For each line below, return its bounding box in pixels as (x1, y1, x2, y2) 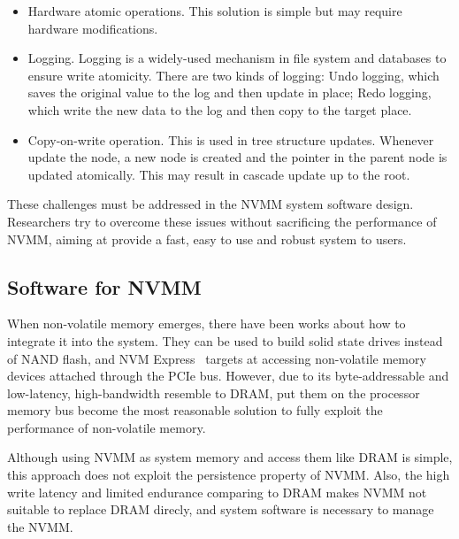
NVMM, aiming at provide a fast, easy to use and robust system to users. (7, 229, 407, 248)
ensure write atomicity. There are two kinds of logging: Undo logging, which (27, 65, 440, 84)
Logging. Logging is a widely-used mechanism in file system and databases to (27, 49, 447, 67)
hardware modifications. (27, 19, 158, 37)
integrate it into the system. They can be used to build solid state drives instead (7, 331, 443, 350)
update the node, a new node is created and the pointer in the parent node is (27, 148, 448, 166)
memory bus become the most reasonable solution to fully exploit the (7, 401, 383, 420)
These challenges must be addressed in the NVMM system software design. (7, 195, 414, 213)
